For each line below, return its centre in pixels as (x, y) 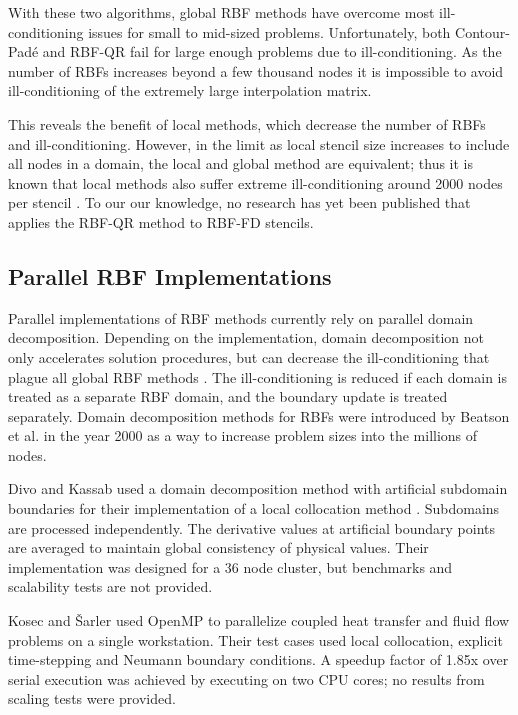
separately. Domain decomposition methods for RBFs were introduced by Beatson (259, 415)
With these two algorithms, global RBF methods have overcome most (221, 12)
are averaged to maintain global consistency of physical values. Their (218, 547)
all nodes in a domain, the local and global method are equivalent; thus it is (241, 163)
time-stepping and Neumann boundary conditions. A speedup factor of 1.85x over (258, 659)
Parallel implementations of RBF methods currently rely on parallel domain (241, 317)
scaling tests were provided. (92, 698)
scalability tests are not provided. (110, 586)
